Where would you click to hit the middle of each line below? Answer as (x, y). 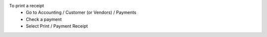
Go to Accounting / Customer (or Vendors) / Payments (81, 13)
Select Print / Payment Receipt (57, 26)
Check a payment (44, 19)
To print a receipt (27, 6)
